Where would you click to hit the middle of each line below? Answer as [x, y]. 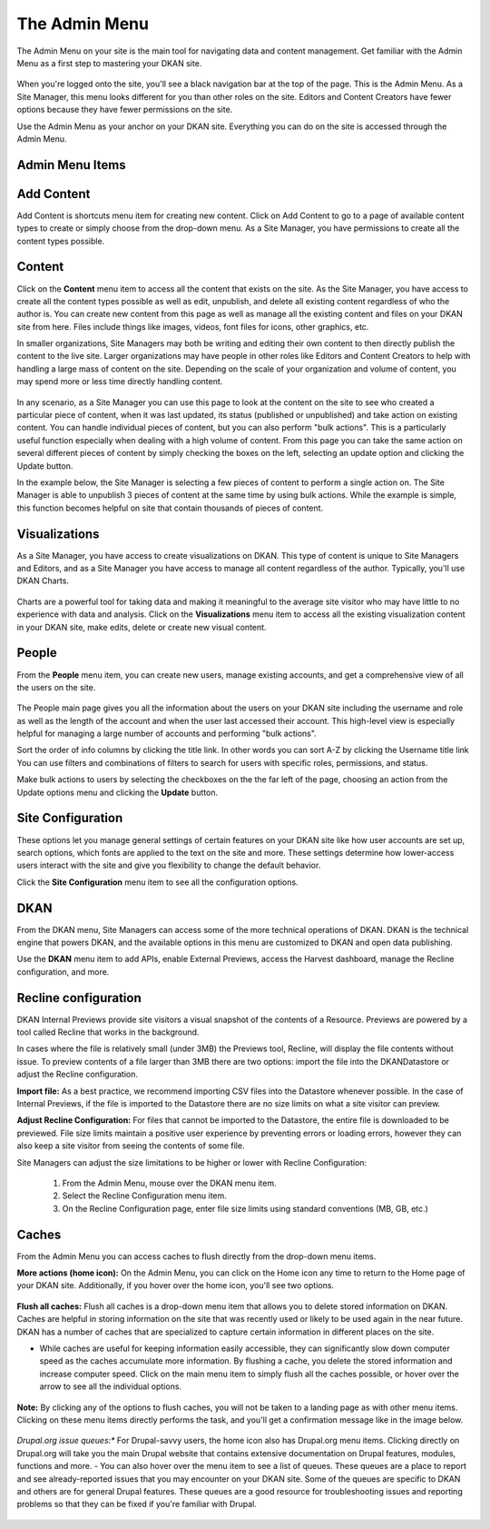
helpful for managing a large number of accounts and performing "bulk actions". [167, 734]
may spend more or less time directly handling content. [120, 382]
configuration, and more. [63, 971]
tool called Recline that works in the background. [108, 1032]
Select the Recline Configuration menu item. [144, 1196]
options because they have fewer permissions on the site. [125, 110]
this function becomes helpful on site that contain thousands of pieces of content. [170, 508]
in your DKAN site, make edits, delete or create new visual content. [142, 627]
